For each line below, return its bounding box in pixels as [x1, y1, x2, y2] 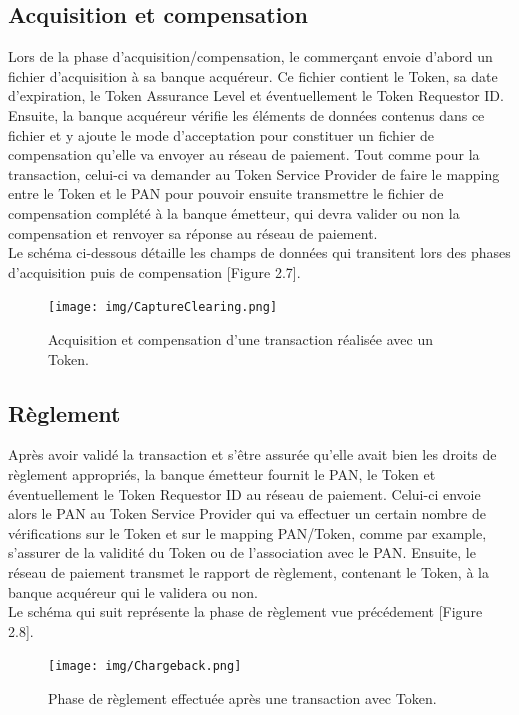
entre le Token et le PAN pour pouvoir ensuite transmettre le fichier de [8, 183, 444, 204]
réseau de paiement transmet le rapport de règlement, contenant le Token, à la [8, 561, 489, 582]
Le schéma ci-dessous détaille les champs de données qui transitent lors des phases [8, 242, 511, 263]
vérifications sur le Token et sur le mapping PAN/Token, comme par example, [8, 522, 487, 543]
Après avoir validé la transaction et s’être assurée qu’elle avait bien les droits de [8, 444, 497, 465]
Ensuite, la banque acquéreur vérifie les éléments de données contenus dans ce [8, 104, 485, 125]
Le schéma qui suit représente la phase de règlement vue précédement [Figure [8, 601, 483, 622]
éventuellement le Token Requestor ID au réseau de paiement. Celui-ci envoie [8, 483, 481, 504]
